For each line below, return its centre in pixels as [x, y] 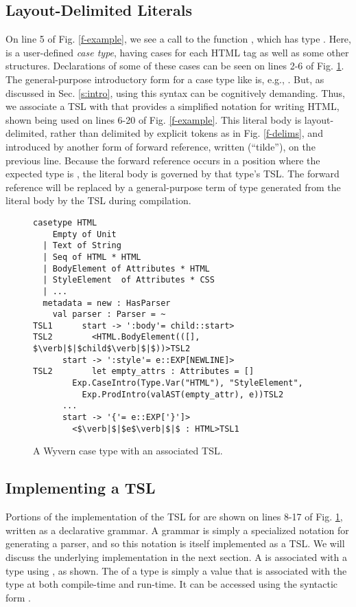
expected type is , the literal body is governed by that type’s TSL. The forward [173, 174]
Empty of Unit [84, 234]
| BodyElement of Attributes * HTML [126, 268]
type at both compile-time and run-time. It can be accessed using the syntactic [172, 584]
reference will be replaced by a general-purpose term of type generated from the [173, 187]
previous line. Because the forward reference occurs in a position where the [163, 160]
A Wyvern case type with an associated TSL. [128, 451]
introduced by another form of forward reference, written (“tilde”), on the [161, 146]
